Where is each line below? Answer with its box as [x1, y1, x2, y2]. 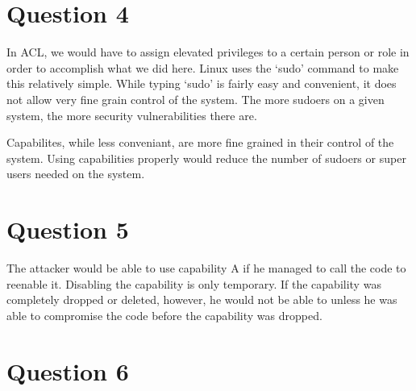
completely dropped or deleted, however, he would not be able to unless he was [6, 291, 397, 308]
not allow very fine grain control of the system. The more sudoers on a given [6, 90, 385, 107]
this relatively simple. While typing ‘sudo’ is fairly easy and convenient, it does [6, 75, 397, 92]
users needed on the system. [6, 165, 145, 182]
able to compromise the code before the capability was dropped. [6, 306, 322, 323]
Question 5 [6, 213, 129, 246]
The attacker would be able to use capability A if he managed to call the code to [6, 260, 406, 276]
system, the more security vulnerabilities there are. [6, 106, 257, 123]
